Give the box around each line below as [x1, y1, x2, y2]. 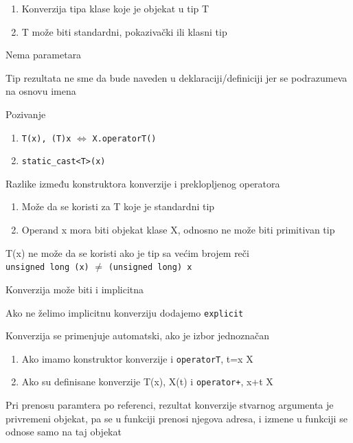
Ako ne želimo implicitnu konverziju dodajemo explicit [5, 305, 244, 319]
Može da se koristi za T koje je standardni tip [21, 199, 215, 214]
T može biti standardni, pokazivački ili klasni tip [21, 24, 227, 38]
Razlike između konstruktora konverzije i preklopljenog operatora [5, 176, 280, 190]
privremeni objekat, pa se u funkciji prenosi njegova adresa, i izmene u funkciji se [5, 411, 348, 425]
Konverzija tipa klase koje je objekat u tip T [21, 1, 209, 15]
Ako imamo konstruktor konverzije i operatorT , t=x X [21, 351, 253, 365]
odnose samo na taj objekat [5, 424, 122, 439]
